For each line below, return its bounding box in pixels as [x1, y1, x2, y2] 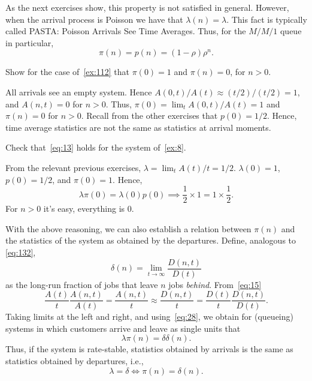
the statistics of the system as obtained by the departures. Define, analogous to [5, 234, 296, 247]
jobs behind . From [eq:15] [168, 278, 262, 290]
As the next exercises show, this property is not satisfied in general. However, [5, 1, 289, 13]
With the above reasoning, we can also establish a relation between [5, 222, 252, 235]
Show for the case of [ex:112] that [5, 65, 130, 78]
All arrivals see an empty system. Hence [5, 85, 152, 98]
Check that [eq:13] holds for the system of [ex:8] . [5, 141, 186, 154]
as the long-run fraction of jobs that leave [5, 278, 158, 290]
